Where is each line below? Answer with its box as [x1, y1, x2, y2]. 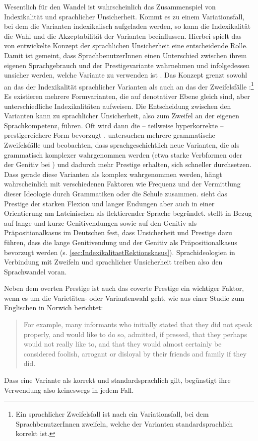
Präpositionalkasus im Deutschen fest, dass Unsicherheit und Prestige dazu [4, 227, 232, 238]
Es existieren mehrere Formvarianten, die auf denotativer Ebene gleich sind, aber [4, 91, 250, 101]
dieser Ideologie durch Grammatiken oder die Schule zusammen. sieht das [4, 188, 228, 198]
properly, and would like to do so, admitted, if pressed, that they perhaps [23, 329, 247, 339]
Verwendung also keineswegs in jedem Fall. [4, 384, 134, 395]
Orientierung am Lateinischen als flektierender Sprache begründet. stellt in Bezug [4, 208, 252, 218]
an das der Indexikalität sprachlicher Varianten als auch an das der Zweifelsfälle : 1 [4, 80, 254, 91]
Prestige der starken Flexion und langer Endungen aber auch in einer [4, 198, 215, 208]
